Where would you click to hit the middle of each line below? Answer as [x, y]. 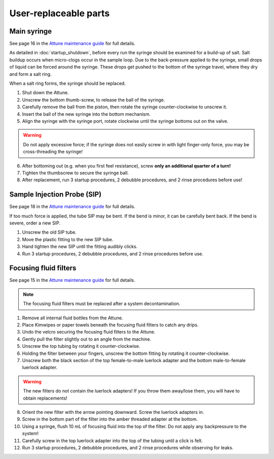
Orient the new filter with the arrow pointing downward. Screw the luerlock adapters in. [113, 412]
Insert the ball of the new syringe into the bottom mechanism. [86, 114]
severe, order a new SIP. [35, 223]
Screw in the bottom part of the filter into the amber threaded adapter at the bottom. [110, 419]
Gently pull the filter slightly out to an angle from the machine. [87, 339]
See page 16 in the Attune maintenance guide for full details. [72, 44]
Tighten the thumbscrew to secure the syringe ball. [75, 173]
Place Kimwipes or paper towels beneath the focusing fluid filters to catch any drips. [110, 325]
